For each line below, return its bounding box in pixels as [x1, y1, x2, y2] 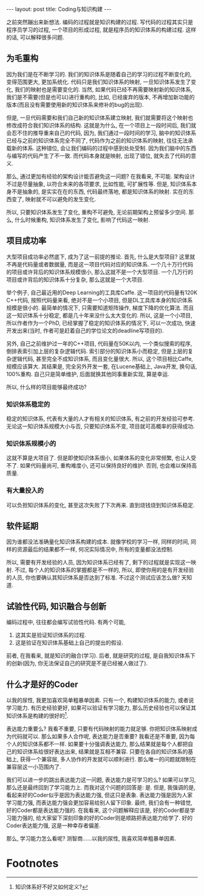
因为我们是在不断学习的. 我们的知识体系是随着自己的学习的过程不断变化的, [6, 70, 192, 77]
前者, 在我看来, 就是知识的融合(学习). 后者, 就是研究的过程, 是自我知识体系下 [6, 652, 196, 660]
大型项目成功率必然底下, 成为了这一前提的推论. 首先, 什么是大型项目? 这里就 [6, 253, 195, 260]
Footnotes [6, 856, 59, 870]
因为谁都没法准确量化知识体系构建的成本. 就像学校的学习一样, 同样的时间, [6, 538, 189, 546]
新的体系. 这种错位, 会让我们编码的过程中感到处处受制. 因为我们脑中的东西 [11, 144, 196, 152]
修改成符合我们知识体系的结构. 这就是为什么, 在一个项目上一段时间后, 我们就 [6, 121, 196, 129]
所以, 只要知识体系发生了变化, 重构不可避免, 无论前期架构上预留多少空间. [6, 208, 187, 216]
